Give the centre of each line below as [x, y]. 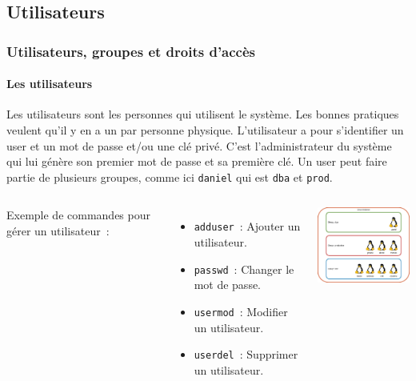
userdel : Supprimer [246, 354]
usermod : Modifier [241, 311]
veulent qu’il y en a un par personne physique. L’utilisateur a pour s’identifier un [205, 130]
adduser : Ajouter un [247, 226]
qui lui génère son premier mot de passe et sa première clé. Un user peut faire [197, 161]
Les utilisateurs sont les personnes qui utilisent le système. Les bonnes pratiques [203, 114]
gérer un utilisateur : [58, 231]
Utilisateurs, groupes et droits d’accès [131, 51]
